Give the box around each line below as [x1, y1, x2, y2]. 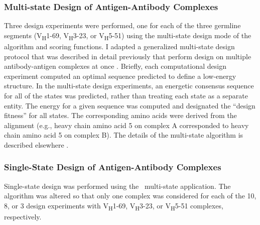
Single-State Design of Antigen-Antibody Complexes [4, 161, 221, 173]
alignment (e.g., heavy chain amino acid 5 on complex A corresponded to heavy [4, 120, 249, 130]
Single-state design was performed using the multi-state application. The [4, 180, 231, 191]
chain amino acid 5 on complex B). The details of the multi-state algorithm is [4, 130, 243, 140]
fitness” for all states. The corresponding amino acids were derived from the [4, 110, 237, 121]
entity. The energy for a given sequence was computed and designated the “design [4, 100, 255, 110]
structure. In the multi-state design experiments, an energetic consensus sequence [4, 80, 254, 91]
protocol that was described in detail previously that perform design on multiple [4, 51, 251, 61]
